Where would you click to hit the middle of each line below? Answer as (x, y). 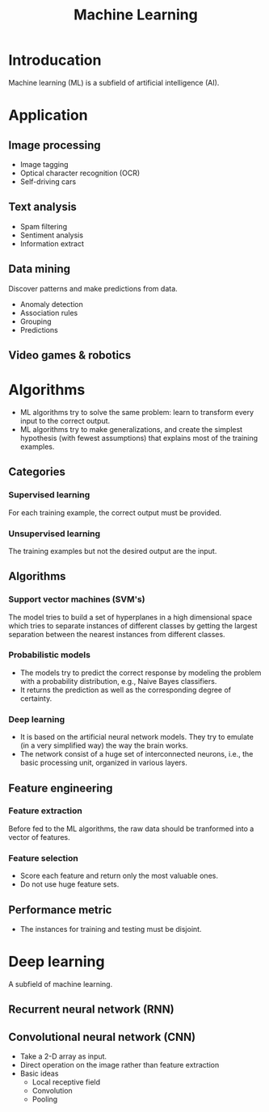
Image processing (55, 145)
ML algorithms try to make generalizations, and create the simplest (131, 429)
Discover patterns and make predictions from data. (93, 288)
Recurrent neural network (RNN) (92, 1010)
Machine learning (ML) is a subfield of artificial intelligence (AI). (114, 82)
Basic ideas (39, 1074)
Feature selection (43, 858)
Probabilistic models (50, 655)
